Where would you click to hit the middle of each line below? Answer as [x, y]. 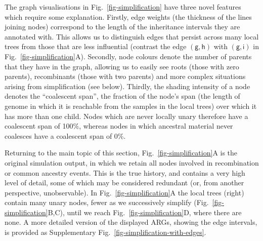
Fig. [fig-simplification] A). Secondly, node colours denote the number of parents [128, 56]
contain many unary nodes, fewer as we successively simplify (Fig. [107, 202]
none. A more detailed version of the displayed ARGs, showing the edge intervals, [131, 222]
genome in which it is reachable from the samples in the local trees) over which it [131, 106]
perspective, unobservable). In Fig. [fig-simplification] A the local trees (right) [124, 192]
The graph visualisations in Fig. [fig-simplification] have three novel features [123, 7]
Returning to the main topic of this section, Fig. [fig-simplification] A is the [121, 153]
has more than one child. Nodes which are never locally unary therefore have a [126, 116]
